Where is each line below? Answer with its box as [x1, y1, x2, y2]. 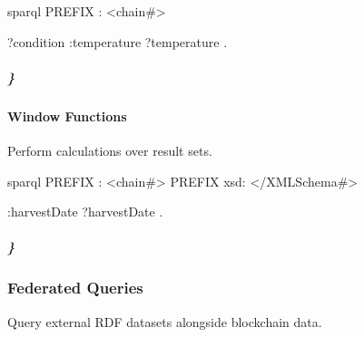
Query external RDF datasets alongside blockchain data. [7, 312, 322, 331]
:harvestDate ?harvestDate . [7, 202, 163, 221]
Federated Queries [7, 276, 143, 299]
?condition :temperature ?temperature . [7, 32, 228, 51]
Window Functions [7, 106, 127, 125]
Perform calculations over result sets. [7, 140, 212, 159]
